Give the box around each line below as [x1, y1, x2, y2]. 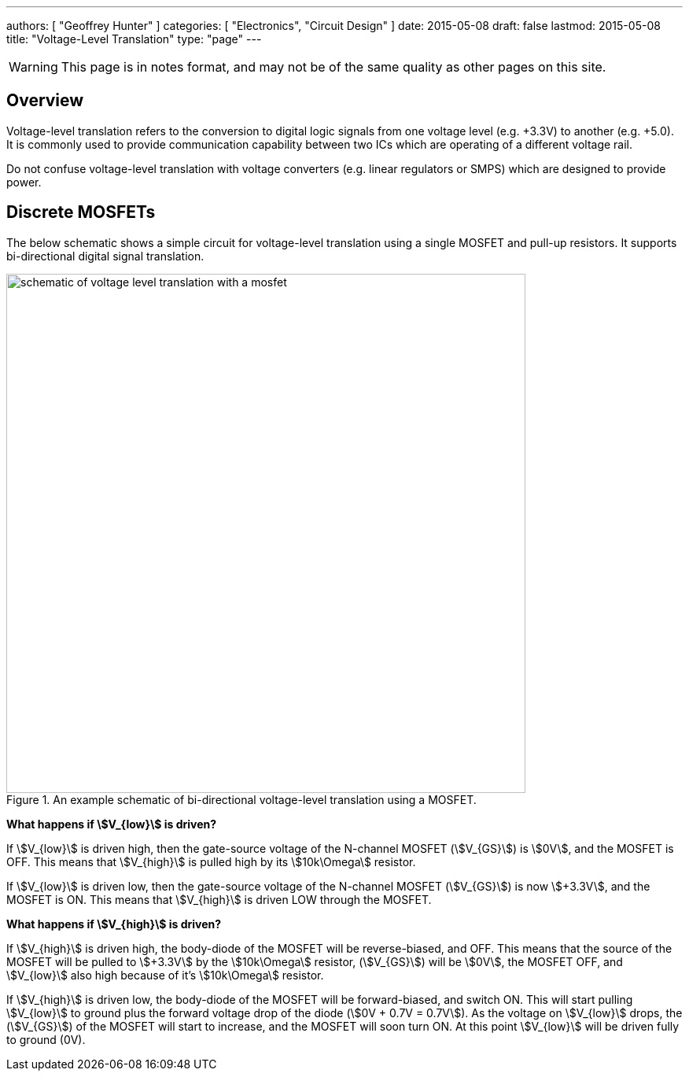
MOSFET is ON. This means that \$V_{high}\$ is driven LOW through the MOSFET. [6, 892, 432, 906]
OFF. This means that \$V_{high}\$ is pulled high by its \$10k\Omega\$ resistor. [6, 854, 416, 869]
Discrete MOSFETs [6, 202, 156, 223]
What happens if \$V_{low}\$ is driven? [6, 817, 217, 831]
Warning [9, 59, 58, 75]
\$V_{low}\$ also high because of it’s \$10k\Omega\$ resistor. [6, 968, 324, 982]
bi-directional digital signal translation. [6, 249, 204, 263]
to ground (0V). [6, 1032, 86, 1046]
